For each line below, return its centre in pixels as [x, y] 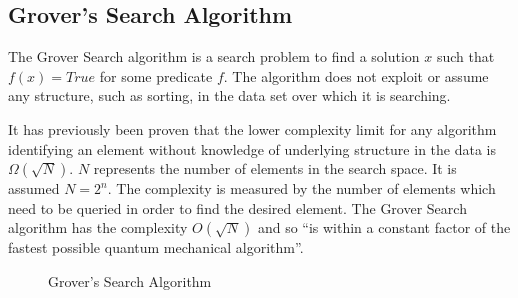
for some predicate [156, 75]
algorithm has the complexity [98, 227]
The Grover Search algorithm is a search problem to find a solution [214, 56]
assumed [34, 188]
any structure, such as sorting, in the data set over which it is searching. [229, 95]
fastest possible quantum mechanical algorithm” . [156, 247]
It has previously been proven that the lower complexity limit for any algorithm [252, 128]
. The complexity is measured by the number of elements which [301, 188]
